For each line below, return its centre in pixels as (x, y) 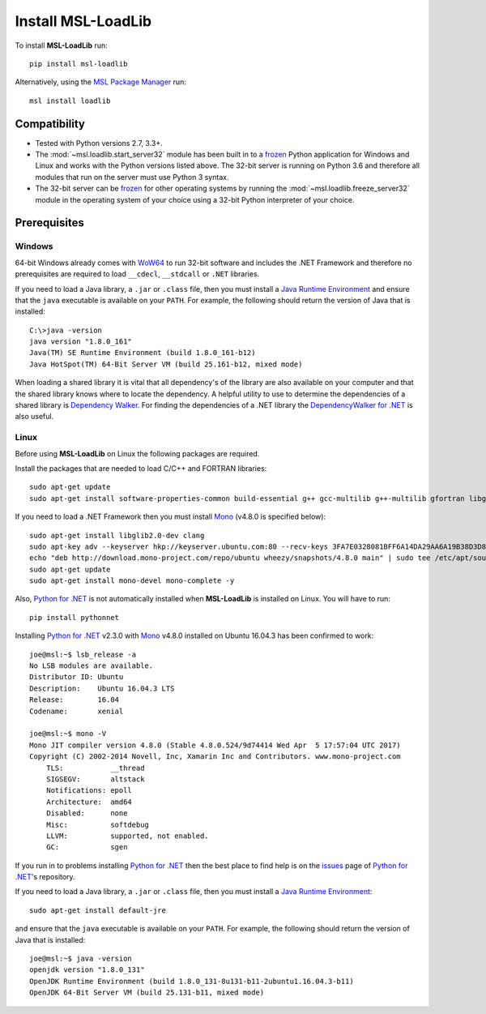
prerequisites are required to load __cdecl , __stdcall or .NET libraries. (137, 274)
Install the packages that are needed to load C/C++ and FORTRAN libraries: (141, 468)
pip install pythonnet (75, 617)
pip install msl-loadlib (79, 64)
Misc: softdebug (98, 824)
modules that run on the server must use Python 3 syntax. (132, 177)
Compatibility (50, 124)
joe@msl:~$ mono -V (68, 734)
